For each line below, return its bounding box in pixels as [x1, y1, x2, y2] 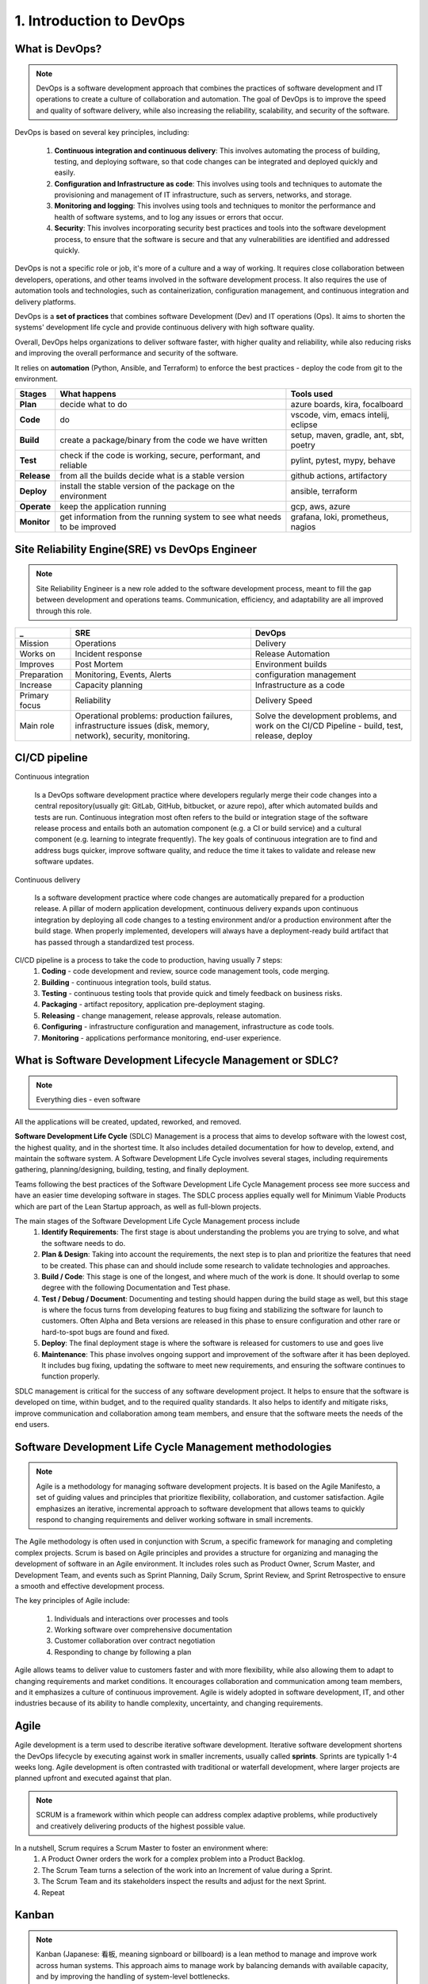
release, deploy [254, 730, 313, 741]
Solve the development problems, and [254, 710, 397, 721]
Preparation [19, 669, 63, 680]
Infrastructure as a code [254, 679, 345, 690]
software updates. [34, 857, 94, 867]
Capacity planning [75, 679, 143, 690]
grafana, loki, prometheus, [290, 512, 389, 523]
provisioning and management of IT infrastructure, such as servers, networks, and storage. [54, 190, 352, 200]
